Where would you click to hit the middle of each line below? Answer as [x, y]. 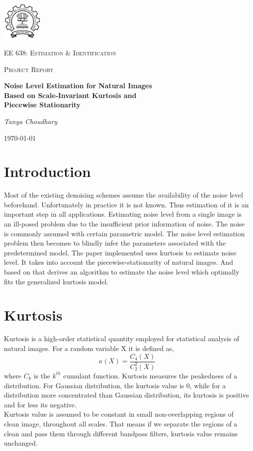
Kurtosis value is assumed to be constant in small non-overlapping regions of [119, 414]
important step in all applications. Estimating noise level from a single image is [123, 214]
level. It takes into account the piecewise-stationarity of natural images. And [119, 262]
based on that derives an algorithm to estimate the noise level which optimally [122, 272]
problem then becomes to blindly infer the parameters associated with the [115, 243]
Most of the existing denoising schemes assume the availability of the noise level [124, 195]
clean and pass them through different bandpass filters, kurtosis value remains [121, 433]
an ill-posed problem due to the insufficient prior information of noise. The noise [125, 224]
